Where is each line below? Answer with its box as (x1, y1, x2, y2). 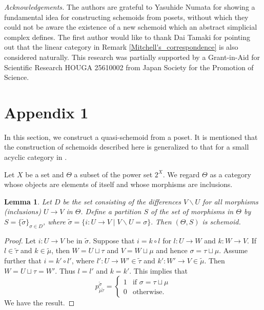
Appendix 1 (4, 101, 89, 122)
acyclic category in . (4, 152, 67, 162)
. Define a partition (80, 206, 141, 217)
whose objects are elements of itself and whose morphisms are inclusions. (4, 179, 233, 190)
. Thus (55, 265, 75, 276)
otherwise (132, 288, 163, 296)
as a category (210, 169, 251, 179)
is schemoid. (202, 216, 241, 227)
